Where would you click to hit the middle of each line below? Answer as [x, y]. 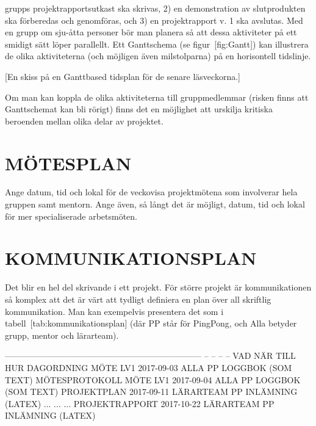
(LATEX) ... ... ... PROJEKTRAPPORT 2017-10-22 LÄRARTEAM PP [140, 403]
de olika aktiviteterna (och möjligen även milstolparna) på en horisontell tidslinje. [158, 56]
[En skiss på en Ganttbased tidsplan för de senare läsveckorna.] [123, 76]
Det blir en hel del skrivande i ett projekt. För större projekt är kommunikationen [158, 287]
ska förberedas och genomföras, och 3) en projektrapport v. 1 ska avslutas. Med [154, 20]
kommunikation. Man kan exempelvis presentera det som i [114, 311]
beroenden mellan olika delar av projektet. [84, 121]
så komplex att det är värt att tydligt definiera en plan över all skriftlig [138, 299]
